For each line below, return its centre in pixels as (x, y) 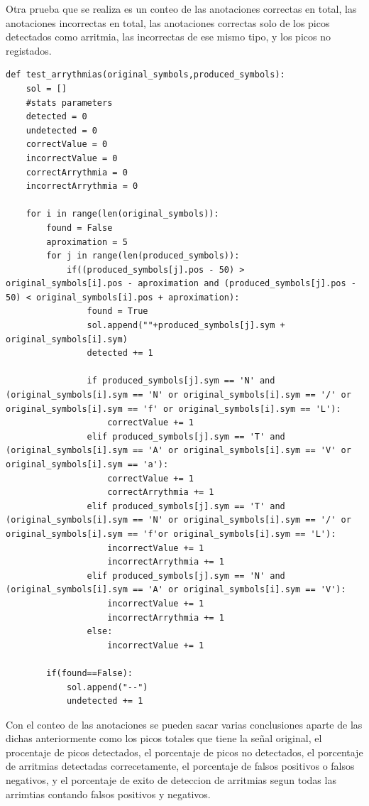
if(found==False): (89, 673)
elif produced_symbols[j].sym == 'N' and (186, 576)
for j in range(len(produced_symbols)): (143, 256)
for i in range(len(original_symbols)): (122, 214)
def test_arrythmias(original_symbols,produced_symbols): (145, 75)
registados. (29, 50)
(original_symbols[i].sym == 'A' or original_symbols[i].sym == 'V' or (178, 451)
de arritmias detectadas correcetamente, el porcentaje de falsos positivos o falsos (180, 766)
